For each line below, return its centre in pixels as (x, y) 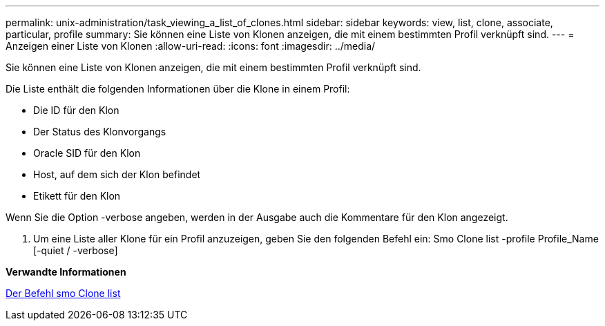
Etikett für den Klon (77, 196)
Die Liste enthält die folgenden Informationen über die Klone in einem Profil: (178, 89)
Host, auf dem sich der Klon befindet (117, 174)
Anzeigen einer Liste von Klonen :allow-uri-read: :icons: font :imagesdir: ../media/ (191, 46)
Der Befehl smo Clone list (63, 293)
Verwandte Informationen (66, 272)
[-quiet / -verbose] (76, 250)
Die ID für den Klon (76, 110)
